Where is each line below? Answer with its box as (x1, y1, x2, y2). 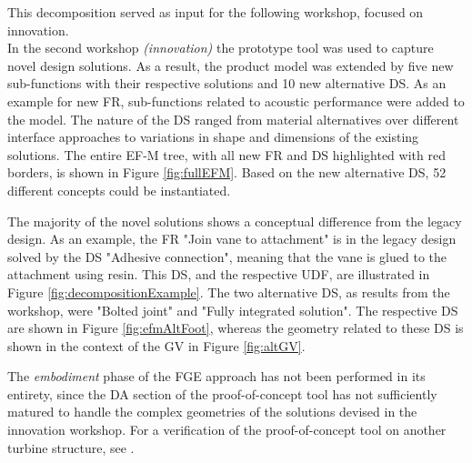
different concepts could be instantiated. (7, 180, 231, 199)
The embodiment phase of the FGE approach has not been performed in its (7, 367, 426, 386)
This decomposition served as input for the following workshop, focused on (7, 3, 424, 21)
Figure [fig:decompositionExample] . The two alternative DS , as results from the (7, 282, 450, 301)
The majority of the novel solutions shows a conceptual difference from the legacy (7, 211, 462, 230)
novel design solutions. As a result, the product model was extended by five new (7, 55, 454, 75)
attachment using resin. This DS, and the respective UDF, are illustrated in (7, 265, 430, 284)
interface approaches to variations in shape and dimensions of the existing (7, 127, 419, 146)
